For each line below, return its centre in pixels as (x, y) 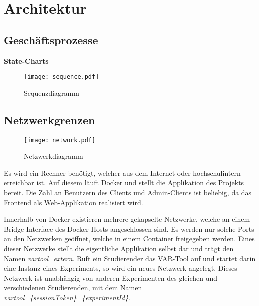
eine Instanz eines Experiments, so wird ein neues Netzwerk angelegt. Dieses (121, 268)
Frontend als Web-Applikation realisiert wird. (74, 202)
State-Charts (26, 61)
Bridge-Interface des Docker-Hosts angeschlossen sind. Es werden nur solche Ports (129, 228)
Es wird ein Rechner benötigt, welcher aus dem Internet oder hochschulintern (122, 172)
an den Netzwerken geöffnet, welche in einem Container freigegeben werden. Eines (129, 238)
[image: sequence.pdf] (62, 77)
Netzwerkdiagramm (54, 156)
